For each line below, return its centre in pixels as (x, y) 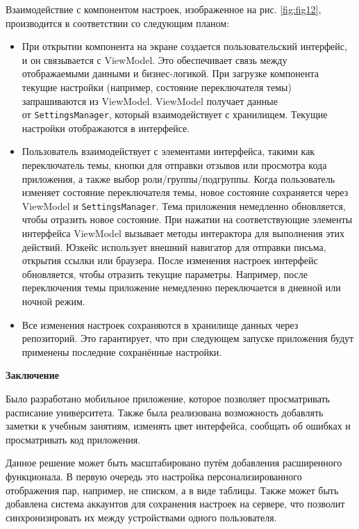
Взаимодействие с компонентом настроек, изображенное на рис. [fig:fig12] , (164, 9)
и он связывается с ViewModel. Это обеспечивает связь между (155, 59)
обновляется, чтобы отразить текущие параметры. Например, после (165, 274)
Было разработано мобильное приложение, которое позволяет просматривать (168, 398)
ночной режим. (53, 301)
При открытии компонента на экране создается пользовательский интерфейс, (184, 46)
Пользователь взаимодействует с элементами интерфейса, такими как (168, 151)
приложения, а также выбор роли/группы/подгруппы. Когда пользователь (178, 178)
